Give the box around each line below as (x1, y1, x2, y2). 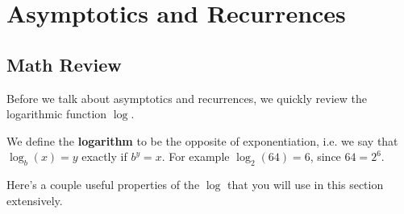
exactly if (81, 148, 127, 165)
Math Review (6, 51, 122, 76)
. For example (161, 148, 230, 165)
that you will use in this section (227, 176, 384, 193)
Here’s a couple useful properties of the (6, 176, 200, 193)
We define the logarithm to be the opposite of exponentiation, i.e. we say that (6, 132, 398, 149)
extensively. (6, 191, 63, 208)
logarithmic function (6, 105, 107, 122)
